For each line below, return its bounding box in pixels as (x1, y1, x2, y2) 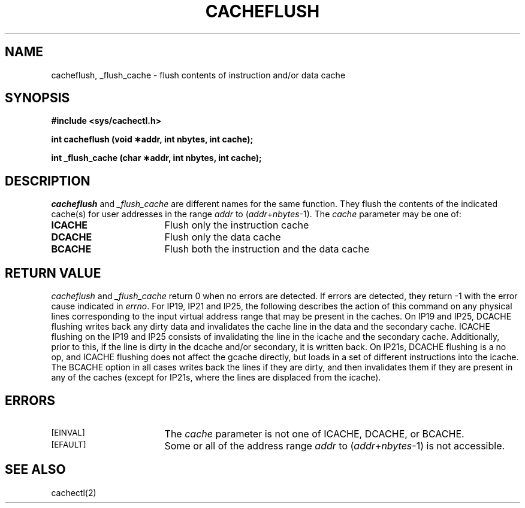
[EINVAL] (51, 427, 85, 437)
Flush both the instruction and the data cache (164, 243, 370, 255)
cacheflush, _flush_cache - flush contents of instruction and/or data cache (51, 69, 346, 80)
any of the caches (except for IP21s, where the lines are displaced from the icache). (51, 372, 381, 383)
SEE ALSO (5, 462, 66, 477)
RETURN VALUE (5, 265, 101, 281)
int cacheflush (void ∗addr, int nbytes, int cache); (51, 134, 254, 145)
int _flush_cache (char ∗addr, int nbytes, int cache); (51, 153, 262, 163)
